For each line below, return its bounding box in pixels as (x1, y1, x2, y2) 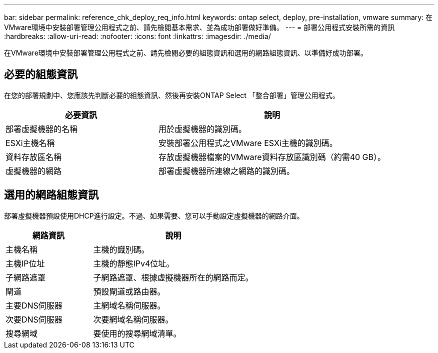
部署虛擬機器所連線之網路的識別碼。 (158, 165, 295, 176)
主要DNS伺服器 (5, 300, 62, 310)
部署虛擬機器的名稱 (5, 123, 78, 134)
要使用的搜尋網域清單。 (93, 328, 181, 338)
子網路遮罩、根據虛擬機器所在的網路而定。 (93, 272, 253, 282)
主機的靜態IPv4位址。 (93, 258, 174, 268)
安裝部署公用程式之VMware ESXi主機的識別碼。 (158, 137, 337, 148)
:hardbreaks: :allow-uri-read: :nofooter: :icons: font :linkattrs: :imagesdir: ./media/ (4, 32, 271, 40)
